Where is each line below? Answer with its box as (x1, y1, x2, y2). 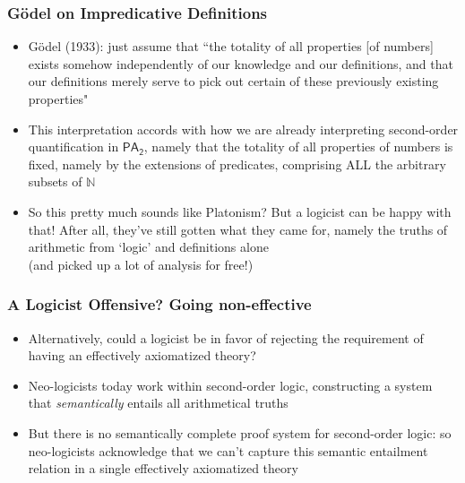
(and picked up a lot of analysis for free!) (28, 254, 254, 273)
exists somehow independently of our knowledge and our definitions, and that (28, 54, 453, 73)
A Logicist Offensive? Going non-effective (7, 293, 312, 315)
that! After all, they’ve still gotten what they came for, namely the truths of (28, 220, 448, 238)
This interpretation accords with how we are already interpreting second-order (28, 119, 459, 138)
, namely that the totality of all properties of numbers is (143, 137, 453, 156)
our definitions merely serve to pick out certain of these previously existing (28, 72, 439, 91)
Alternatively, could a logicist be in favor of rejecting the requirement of (28, 328, 424, 347)
